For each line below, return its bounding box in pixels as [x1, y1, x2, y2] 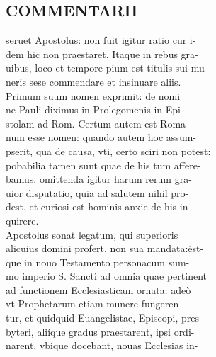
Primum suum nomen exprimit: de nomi [6, 88, 181, 103]
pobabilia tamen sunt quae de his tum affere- [6, 157, 201, 172]
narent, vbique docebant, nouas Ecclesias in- [6, 338, 198, 353]
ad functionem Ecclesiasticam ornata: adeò [6, 282, 191, 297]
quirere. [6, 212, 39, 227]
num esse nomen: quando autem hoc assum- [6, 130, 196, 144]
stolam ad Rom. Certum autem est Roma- [6, 115, 189, 130]
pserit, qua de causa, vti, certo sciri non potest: [6, 143, 211, 158]
